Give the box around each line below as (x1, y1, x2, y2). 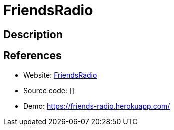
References (3, 49, 62, 62)
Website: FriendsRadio (23, 70, 97, 79)
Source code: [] (23, 86, 75, 95)
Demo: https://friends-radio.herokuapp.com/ (23, 101, 170, 110)
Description (3, 28, 63, 41)
